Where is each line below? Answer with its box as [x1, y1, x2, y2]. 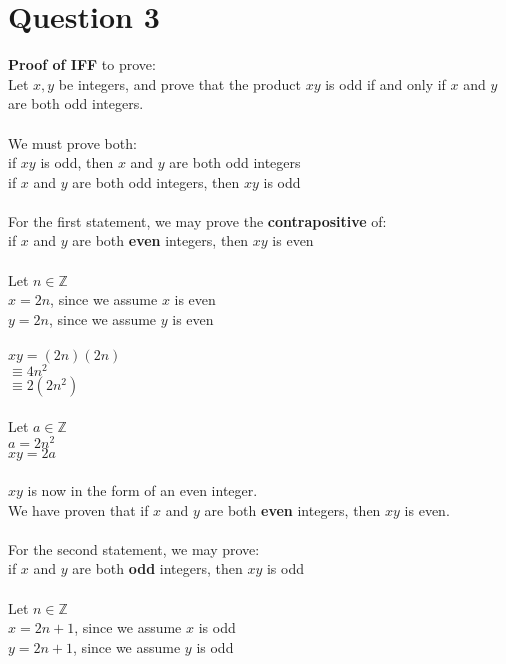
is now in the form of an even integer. [27, 479, 258, 500]
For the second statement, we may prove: [8, 538, 260, 559]
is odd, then [40, 152, 114, 173]
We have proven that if [8, 499, 149, 520]
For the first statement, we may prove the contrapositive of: [8, 210, 387, 231]
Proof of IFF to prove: [8, 54, 156, 75]
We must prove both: [8, 132, 137, 153]
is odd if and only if [325, 73, 446, 94]
